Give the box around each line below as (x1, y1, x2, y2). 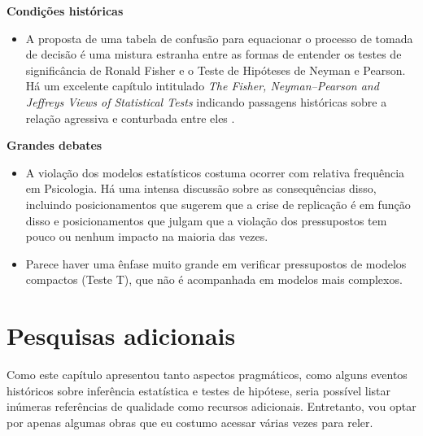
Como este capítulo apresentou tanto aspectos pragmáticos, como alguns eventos (7, 366, 408, 383)
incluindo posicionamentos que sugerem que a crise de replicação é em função (25, 195, 411, 212)
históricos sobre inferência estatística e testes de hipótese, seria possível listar (7, 381, 390, 399)
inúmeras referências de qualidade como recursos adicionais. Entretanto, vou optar (7, 398, 416, 415)
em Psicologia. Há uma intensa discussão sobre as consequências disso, (25, 180, 377, 197)
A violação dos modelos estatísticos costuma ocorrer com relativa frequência (25, 163, 405, 181)
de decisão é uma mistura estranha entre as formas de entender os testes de (25, 46, 402, 63)
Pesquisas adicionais (7, 319, 236, 352)
